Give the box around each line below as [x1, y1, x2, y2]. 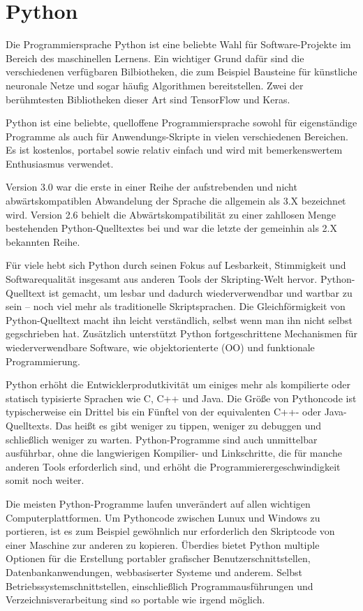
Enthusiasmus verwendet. [6, 156, 114, 170]
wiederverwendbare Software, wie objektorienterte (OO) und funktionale [6, 340, 315, 354]
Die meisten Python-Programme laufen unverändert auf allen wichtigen [6, 496, 311, 510]
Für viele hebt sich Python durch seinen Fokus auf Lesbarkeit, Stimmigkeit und [6, 258, 346, 272]
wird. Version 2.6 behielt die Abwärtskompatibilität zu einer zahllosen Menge [6, 207, 336, 221]
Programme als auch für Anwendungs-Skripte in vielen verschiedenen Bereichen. [6, 128, 348, 143]
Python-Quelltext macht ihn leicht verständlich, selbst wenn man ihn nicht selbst [6, 312, 353, 327]
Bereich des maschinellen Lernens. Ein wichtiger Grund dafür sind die [6, 50, 304, 65]
